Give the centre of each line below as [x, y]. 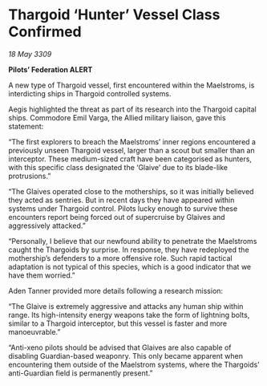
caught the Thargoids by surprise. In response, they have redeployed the [129, 250]
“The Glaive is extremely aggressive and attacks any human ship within [126, 306]
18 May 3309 [30, 54]
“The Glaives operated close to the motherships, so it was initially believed [131, 191]
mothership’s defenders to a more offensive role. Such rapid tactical [120, 258]
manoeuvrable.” [34, 331]
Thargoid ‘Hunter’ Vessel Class [114, 15]
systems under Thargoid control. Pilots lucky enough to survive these [123, 208]
